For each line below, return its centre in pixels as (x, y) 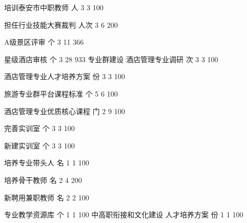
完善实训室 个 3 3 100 (39, 128)
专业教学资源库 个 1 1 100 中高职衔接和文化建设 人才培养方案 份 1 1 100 (124, 215)
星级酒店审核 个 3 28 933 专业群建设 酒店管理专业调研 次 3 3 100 (111, 59)
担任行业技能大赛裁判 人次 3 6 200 (61, 24)
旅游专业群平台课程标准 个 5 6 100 (61, 93)
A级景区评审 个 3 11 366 (44, 42)
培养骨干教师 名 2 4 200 (43, 180)
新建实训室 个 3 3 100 (39, 145)
